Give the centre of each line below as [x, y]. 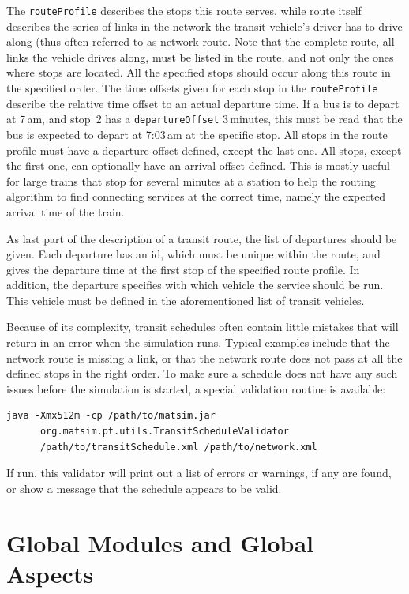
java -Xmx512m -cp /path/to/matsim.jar [111, 416]
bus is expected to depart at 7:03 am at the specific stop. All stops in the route [197, 134]
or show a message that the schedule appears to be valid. [144, 488]
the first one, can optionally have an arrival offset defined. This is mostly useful [198, 165]
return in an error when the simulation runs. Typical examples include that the [198, 342]
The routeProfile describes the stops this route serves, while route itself [184, 10]
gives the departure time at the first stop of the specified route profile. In [183, 269]
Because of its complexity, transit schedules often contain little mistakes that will [203, 327]
